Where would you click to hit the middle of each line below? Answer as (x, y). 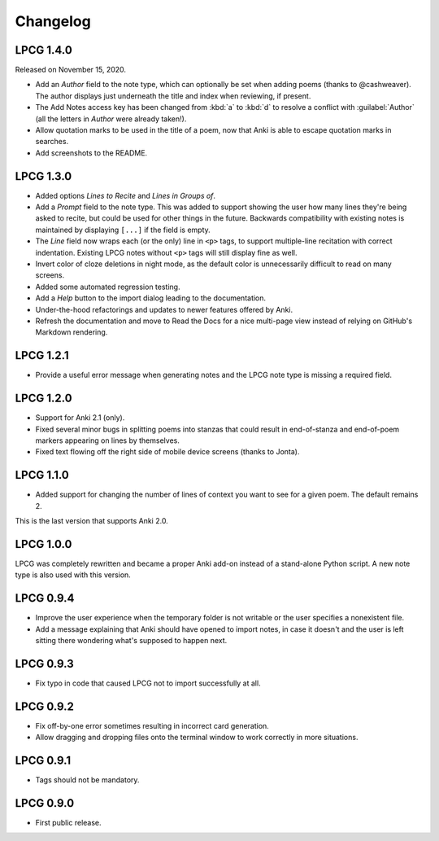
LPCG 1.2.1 (42, 355)
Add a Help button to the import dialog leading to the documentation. (151, 298)
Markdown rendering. (72, 332)
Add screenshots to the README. (91, 153)
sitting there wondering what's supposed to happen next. (131, 641)
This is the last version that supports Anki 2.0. (91, 521)
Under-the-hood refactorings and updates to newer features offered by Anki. (164, 309)
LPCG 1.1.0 (42, 475)
